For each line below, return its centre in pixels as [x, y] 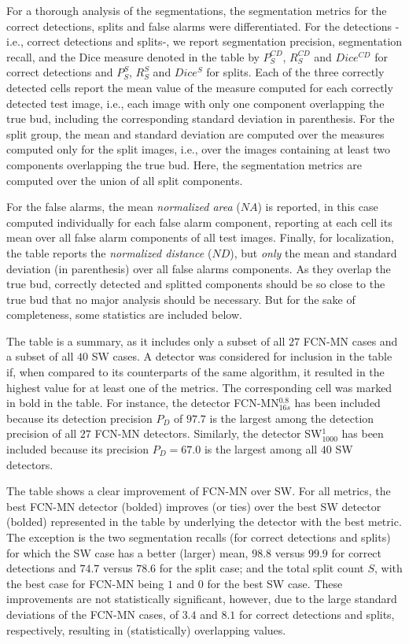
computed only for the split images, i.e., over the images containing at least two [199, 149]
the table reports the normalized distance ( [109, 252]
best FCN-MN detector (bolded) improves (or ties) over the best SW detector [194, 506]
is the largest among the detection [292, 418]
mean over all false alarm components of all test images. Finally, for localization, [200, 237]
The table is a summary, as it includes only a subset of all [146, 341]
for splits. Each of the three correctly [295, 72]
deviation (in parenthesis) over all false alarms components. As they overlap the [199, 268]
